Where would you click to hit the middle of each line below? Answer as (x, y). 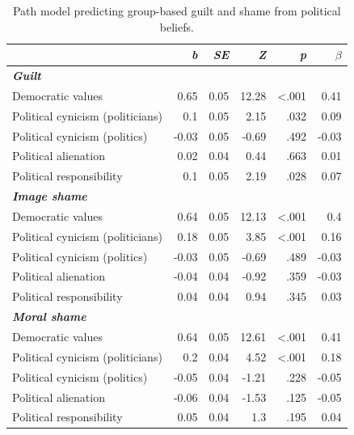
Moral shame (49, 317)
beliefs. (177, 26)
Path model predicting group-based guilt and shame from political (177, 11)
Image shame (50, 196)
